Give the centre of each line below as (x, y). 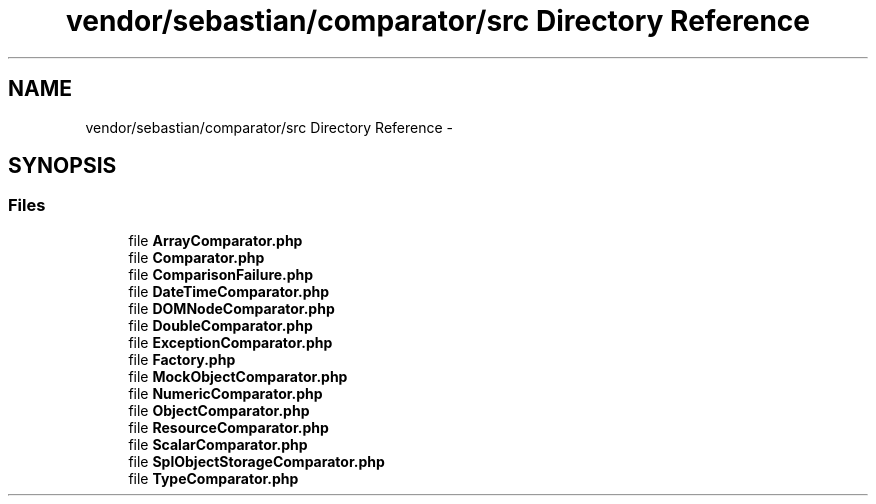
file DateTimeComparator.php (229, 291)
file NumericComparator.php (225, 393)
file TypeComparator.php (213, 478)
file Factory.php (182, 359)
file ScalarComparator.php (218, 444)
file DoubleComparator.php (220, 325)
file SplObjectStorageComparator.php (256, 461)
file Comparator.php (196, 257)
